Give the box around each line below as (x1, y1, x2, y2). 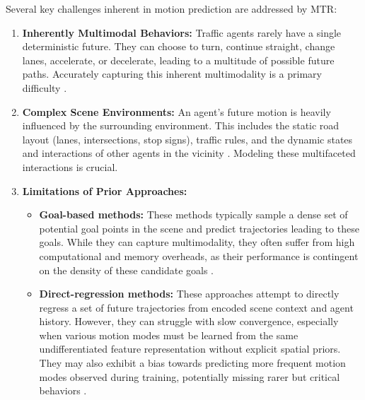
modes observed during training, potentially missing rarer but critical (39, 369, 340, 384)
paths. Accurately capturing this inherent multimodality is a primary (22, 66, 322, 81)
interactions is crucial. (22, 159, 118, 174)
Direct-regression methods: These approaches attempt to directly (39, 286, 340, 301)
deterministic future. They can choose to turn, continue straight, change (22, 39, 335, 54)
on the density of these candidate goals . (39, 262, 214, 277)
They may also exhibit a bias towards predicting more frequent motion (39, 355, 346, 370)
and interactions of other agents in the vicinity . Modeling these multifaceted (22, 146, 356, 160)
